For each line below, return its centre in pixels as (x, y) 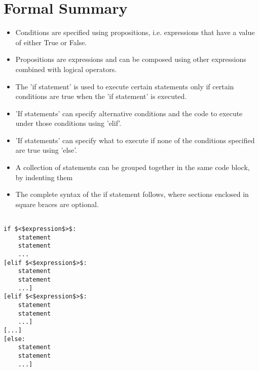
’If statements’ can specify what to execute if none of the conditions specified (135, 140)
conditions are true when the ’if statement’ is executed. (101, 96)
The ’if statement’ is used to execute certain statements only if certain (125, 86)
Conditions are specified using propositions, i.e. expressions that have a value (135, 32)
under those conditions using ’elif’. (68, 123)
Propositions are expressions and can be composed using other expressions (131, 59)
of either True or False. (51, 42)
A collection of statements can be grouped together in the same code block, (133, 167)
